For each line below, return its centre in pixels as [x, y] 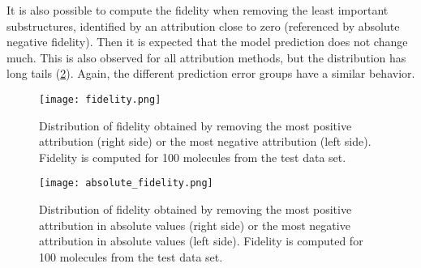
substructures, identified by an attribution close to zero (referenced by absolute [203, 26]
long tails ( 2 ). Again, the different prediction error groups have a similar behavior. [211, 73]
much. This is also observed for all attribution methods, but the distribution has [206, 57]
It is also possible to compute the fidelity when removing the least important [198, 10]
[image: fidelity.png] [100, 99]
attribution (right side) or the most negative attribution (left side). [205, 141]
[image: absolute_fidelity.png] [126, 183]
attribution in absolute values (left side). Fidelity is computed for [201, 241]
